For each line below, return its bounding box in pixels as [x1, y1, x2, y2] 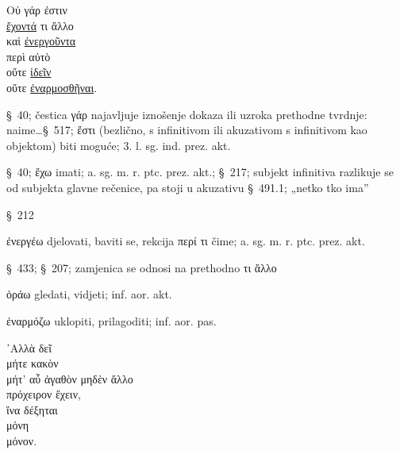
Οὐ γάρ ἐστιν [6, 2, 67, 17]
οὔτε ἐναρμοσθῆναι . [6, 79, 98, 95]
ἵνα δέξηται [6, 401, 58, 417]
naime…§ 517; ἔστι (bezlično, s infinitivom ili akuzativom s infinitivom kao [6, 121, 367, 138]
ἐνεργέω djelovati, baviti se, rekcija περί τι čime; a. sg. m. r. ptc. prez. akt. [6, 233, 365, 249]
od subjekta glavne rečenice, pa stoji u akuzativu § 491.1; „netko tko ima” [6, 179, 369, 195]
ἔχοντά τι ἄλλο [6, 17, 74, 33]
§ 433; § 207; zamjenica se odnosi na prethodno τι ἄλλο [6, 259, 277, 275]
